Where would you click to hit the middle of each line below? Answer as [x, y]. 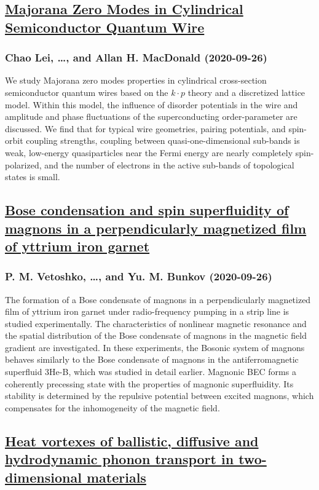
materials [116, 477]
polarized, [23, 164]
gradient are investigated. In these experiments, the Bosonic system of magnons [155, 347]
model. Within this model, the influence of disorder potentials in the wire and [152, 104]
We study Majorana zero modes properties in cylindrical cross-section [136, 80]
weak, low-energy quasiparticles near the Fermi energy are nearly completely [149, 152]
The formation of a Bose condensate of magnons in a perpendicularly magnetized [158, 299]
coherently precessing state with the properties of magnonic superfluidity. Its [149, 383]
